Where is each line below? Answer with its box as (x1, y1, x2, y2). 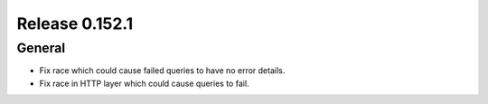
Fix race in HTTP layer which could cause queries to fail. (39, 78, 249, 89)
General (16, 40, 66, 56)
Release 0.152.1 (16, 14, 134, 33)
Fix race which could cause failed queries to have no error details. (39, 65, 286, 76)
